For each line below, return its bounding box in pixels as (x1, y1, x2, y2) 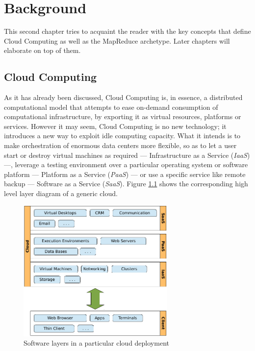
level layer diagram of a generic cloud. (4, 188, 118, 199)
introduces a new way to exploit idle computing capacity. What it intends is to (4, 130, 241, 141)
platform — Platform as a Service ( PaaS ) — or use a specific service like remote (4, 169, 246, 179)
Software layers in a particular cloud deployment (24, 338, 169, 348)
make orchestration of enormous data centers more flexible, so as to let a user (4, 140, 237, 150)
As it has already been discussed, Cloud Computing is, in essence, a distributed (4, 92, 243, 102)
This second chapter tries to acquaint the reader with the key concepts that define (4, 26, 251, 36)
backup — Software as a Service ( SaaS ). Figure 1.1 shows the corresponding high (4, 178, 248, 189)
